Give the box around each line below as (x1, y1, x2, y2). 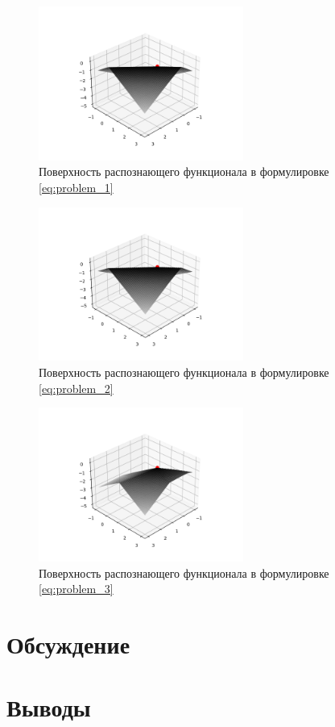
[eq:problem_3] (39, 580, 114, 597)
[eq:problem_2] (39, 379, 114, 396)
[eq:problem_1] (39, 178, 114, 195)
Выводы (6, 691, 91, 724)
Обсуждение (6, 627, 130, 660)
